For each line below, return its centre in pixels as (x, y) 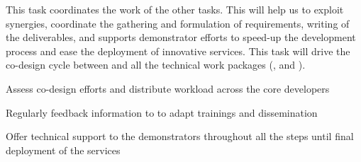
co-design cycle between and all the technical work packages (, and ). (156, 65)
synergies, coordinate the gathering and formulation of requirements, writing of (178, 23)
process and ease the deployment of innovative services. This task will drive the (178, 51)
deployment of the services (63, 150)
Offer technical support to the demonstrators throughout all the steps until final (180, 136)
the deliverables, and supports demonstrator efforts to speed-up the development (181, 37)
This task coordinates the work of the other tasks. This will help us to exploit (175, 9)
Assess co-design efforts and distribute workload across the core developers (168, 88)
